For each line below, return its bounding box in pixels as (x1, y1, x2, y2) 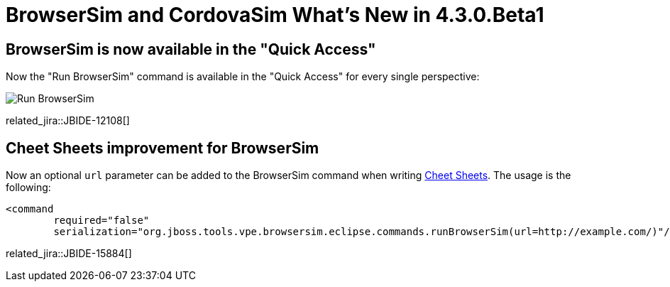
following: (6, 181, 51, 194)
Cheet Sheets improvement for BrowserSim (6, 139, 319, 157)
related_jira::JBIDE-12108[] (6, 114, 130, 127)
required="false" (53, 215, 150, 227)
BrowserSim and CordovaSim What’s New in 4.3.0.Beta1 (6, 3, 544, 27)
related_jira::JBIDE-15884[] (6, 247, 132, 260)
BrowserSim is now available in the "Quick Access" (6, 40, 376, 58)
